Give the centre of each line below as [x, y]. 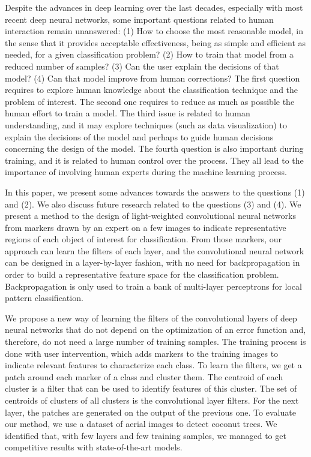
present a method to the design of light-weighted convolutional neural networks [150, 216]
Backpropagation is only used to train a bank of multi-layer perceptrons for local [153, 286]
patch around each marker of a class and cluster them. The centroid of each [144, 376]
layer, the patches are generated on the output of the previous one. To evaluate [150, 412]
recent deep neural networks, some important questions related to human [139, 19]
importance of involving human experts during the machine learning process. [146, 172]
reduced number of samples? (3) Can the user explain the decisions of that [142, 66]
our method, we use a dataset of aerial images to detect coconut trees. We [141, 424]
